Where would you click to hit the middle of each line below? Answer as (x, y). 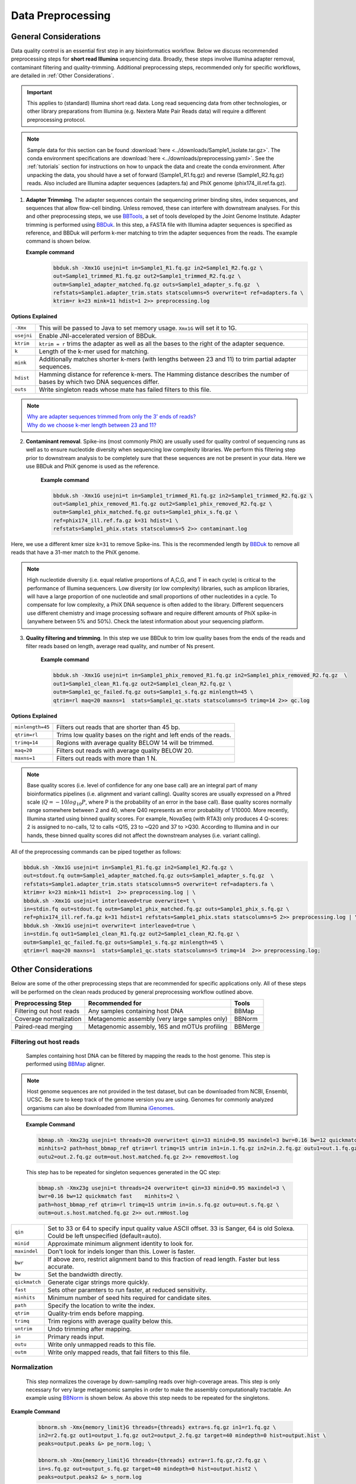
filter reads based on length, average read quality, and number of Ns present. (120, 646)
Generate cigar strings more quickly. (98, 1282)
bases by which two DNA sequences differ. (99, 382)
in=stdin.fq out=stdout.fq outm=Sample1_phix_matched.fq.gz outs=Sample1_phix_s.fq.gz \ (157, 909)
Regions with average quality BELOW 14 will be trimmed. (135, 743)
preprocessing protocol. (56, 119)
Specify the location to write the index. (101, 1305)
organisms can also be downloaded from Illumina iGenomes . (101, 1108)
